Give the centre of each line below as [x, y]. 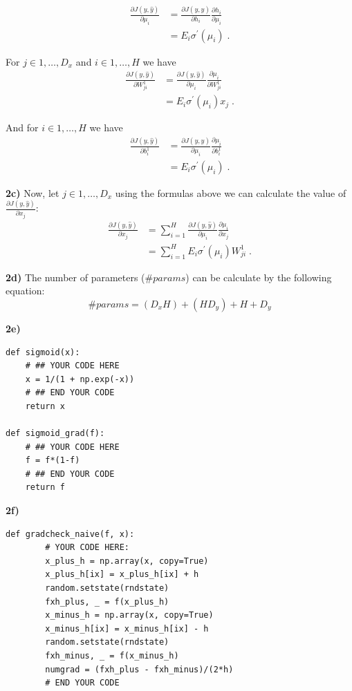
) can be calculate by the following [259, 277]
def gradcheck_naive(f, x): [70, 534]
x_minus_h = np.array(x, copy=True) [129, 615]
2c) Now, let [33, 192]
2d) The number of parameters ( [75, 277]
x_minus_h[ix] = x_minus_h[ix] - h [127, 628]
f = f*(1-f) [53, 461]
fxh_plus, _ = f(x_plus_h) [107, 602]
